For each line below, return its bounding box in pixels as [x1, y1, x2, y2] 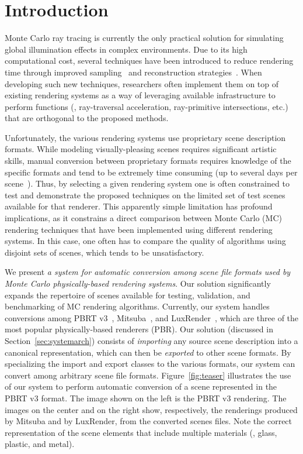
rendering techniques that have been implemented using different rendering [5, 223, 273, 235]
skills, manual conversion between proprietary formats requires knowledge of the [5, 154, 291, 167]
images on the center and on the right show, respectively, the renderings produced [5, 403, 298, 415]
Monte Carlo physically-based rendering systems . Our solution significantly [5, 277, 271, 289]
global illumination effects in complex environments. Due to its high [5, 43, 248, 55]
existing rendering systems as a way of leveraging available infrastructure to [5, 89, 276, 101]
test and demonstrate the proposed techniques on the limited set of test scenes [5, 188, 285, 201]
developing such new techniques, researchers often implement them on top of [5, 77, 278, 90]
